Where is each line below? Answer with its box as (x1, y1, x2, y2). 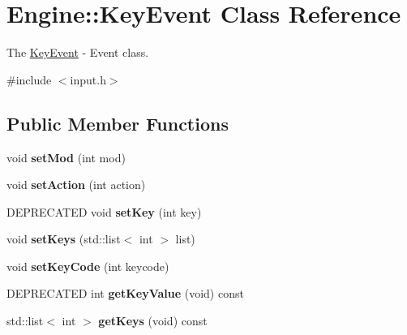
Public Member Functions (6, 110, 229, 135)
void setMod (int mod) (6, 148, 126, 165)
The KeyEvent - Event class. (6, 44, 149, 61)
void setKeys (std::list (6, 230, 121, 247)
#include (6, 71, 52, 88)
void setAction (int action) (6, 176, 146, 193)
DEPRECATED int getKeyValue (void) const (6, 285, 244, 302)
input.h (70, 71, 106, 88)
